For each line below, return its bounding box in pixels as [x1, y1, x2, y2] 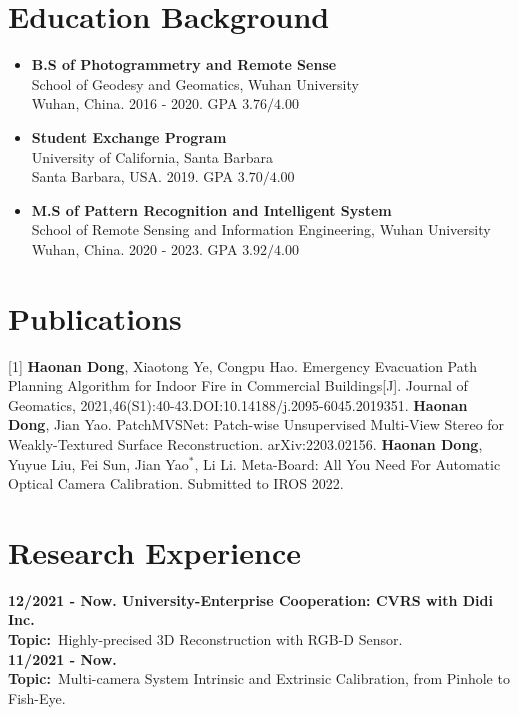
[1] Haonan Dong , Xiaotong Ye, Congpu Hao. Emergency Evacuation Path [8, 355, 477, 376]
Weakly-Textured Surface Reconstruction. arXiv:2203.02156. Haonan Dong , [8, 433, 483, 454]
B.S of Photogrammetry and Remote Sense [31, 54, 337, 75]
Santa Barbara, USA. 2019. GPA [31, 166, 234, 187]
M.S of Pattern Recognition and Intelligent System [31, 199, 392, 220]
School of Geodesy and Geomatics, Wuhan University [31, 73, 359, 94]
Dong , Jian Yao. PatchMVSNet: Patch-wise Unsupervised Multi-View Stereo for [8, 414, 505, 435]
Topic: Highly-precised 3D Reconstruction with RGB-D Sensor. [8, 629, 403, 650]
